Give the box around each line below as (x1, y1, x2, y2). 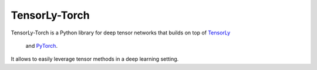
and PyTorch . (25, 42, 58, 49)
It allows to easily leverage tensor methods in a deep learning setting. (11, 55, 179, 62)
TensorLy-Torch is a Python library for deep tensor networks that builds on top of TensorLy (11, 29, 231, 36)
